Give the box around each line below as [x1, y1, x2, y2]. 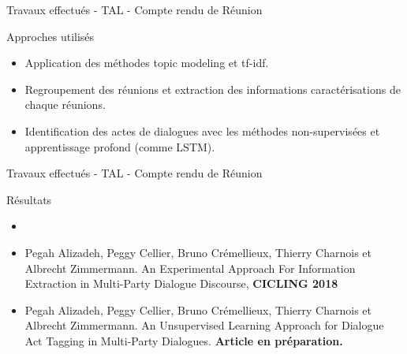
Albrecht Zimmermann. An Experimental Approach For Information [24, 259, 356, 276]
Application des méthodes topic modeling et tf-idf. [24, 54, 269, 71]
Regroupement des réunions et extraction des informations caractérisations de [24, 80, 401, 97]
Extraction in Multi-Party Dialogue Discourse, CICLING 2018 [24, 275, 338, 292]
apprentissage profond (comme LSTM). [24, 138, 215, 155]
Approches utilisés [6, 28, 95, 44]
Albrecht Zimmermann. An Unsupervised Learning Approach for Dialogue [24, 317, 384, 334]
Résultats [6, 191, 52, 207]
